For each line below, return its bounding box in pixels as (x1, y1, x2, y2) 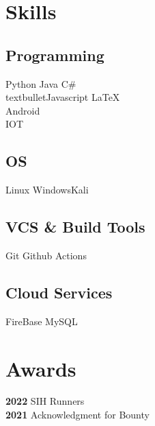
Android (5, 103, 40, 117)
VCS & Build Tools (5, 216, 145, 237)
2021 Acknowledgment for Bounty (5, 407, 150, 422)
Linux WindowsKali (5, 182, 89, 197)
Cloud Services (5, 281, 113, 303)
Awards (5, 354, 76, 382)
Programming (5, 44, 104, 65)
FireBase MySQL (5, 313, 78, 328)
